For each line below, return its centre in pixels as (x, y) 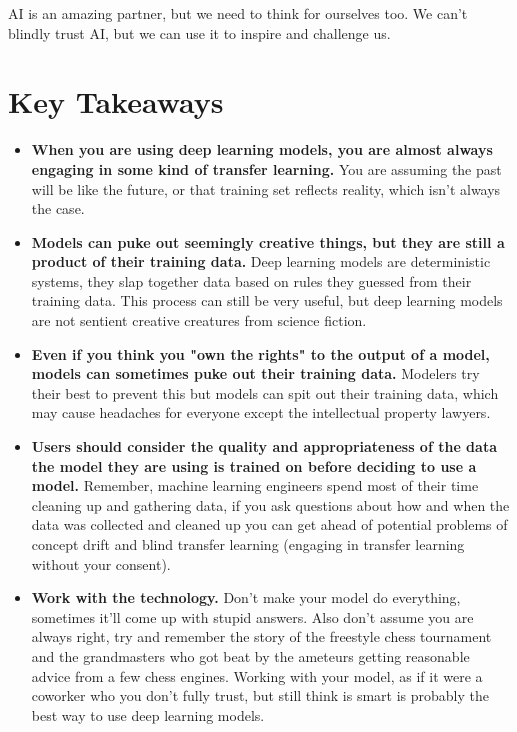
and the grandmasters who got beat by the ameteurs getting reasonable (250, 655)
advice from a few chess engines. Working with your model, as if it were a (257, 675)
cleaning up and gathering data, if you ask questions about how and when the (270, 504)
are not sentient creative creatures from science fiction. (199, 320)
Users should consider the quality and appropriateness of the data (264, 446)
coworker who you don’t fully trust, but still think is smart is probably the (260, 695)
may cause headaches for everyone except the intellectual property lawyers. (261, 412)
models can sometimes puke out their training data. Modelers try (255, 373)
